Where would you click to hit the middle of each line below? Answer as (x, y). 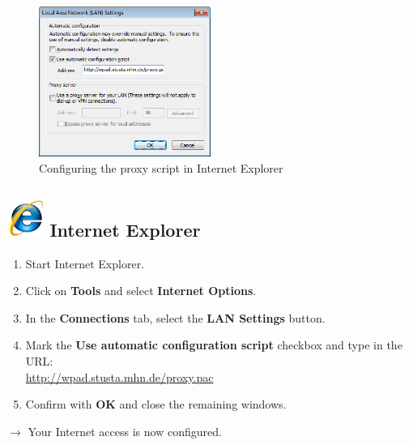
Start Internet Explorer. (85, 263)
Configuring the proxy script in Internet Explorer (161, 167)
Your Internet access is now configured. (125, 431)
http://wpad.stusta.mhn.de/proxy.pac (119, 377)
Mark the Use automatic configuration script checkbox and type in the (214, 345)
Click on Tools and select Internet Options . (141, 291)
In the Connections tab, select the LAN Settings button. (175, 317)
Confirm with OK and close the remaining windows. (156, 404)
